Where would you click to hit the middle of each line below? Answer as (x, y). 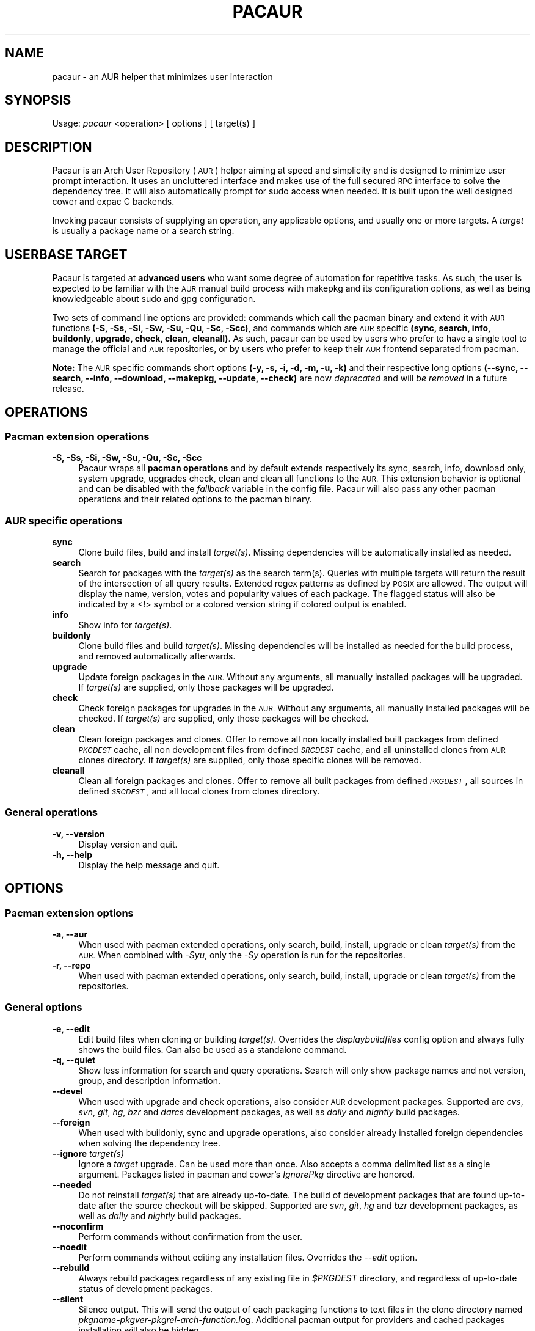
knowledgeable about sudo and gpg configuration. (154, 299)
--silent (68, 1299)
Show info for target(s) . (125, 625)
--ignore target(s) (88, 1153)
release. (68, 389)
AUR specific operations (64, 520)
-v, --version (78, 834)
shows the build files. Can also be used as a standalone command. (213, 1049)
